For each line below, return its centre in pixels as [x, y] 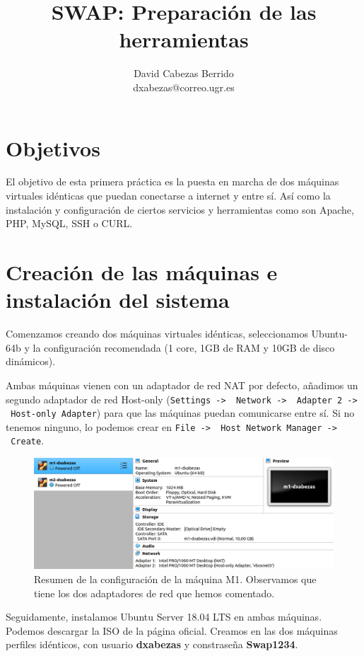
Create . [28, 441]
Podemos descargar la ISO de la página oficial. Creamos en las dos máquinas [172, 630]
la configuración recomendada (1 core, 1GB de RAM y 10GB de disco [184, 347]
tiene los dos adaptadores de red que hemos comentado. [154, 593]
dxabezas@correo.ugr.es [184, 87]
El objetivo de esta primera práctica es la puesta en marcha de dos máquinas [172, 182]
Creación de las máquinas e [142, 272]
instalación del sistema [118, 300]
